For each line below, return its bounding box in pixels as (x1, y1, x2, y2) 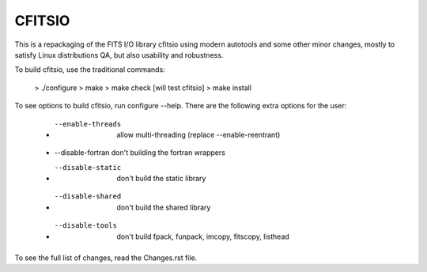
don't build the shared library (116, 202, 211, 212)
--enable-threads (54, 119, 122, 128)
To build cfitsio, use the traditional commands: (14, 65, 165, 74)
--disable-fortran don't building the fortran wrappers (54, 148, 225, 157)
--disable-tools (54, 221, 118, 230)
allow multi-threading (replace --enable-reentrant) (116, 130, 281, 139)
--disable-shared (54, 192, 122, 201)
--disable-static (54, 163, 122, 172)
